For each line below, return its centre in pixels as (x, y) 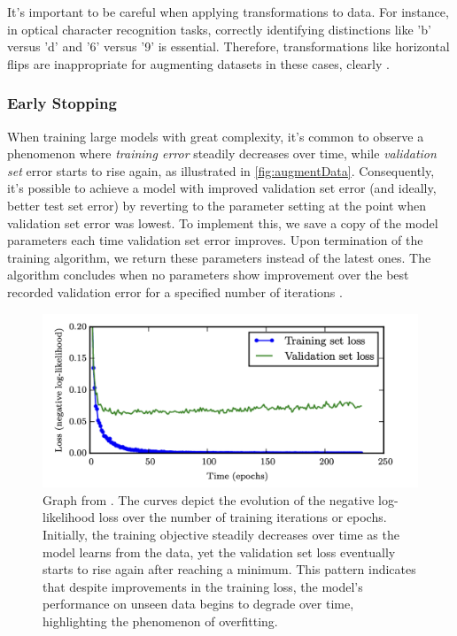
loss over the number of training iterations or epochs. (243, 517)
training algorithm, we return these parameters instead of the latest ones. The (219, 257)
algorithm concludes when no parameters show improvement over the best (208, 275)
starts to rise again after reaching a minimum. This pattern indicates (229, 569)
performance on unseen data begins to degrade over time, (198, 604)
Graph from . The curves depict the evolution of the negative (209, 499)
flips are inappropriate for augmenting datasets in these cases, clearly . (198, 63)
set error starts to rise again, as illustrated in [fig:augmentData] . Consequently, (221, 170)
